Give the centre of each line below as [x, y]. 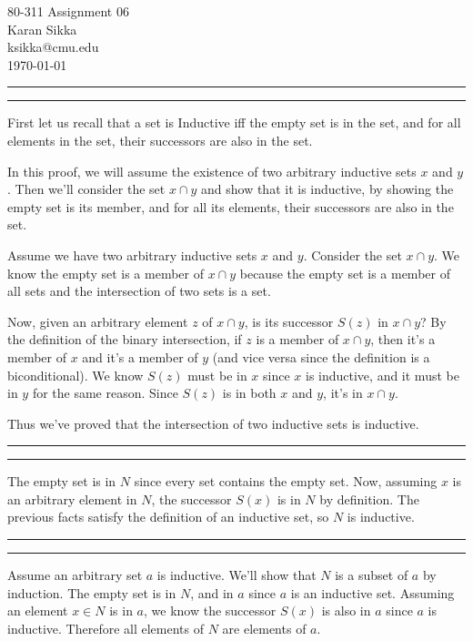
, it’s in [343, 393]
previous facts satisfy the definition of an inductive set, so [168, 517]
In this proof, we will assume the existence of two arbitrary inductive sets [212, 171]
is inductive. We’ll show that [236, 575]
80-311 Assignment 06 [68, 11]
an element [38, 610]
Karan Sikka [42, 29]
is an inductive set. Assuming [372, 592]
